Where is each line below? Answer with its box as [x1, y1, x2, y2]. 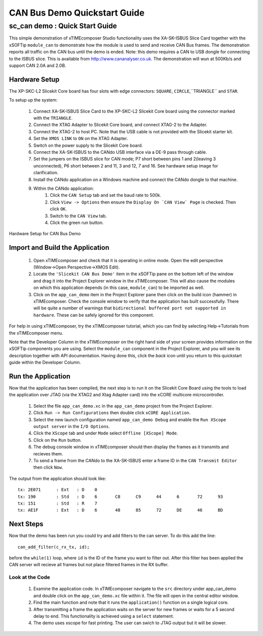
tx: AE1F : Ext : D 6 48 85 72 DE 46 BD [18, 508, 224, 513]
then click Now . [33, 464, 63, 471]
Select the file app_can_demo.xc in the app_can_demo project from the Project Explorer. [33, 403, 213, 409]
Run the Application [9, 372, 71, 380]
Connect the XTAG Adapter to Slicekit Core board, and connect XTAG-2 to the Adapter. [33, 122, 207, 128]
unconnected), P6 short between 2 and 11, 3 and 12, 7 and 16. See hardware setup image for [33, 163, 219, 168]
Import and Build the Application [9, 244, 110, 252]
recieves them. [33, 451, 63, 456]
